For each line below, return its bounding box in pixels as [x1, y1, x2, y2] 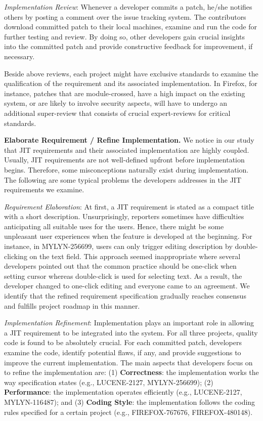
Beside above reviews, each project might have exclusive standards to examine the [4, 68, 258, 78]
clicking [4, 250, 27, 261]
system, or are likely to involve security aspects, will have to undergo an [4, 98, 228, 108]
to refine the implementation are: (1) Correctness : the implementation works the [4, 367, 259, 377]
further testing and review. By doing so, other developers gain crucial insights [4, 31, 245, 41]
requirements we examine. [4, 184, 84, 195]
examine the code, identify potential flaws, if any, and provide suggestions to [4, 347, 241, 357]
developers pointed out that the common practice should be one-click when [4, 261, 237, 271]
